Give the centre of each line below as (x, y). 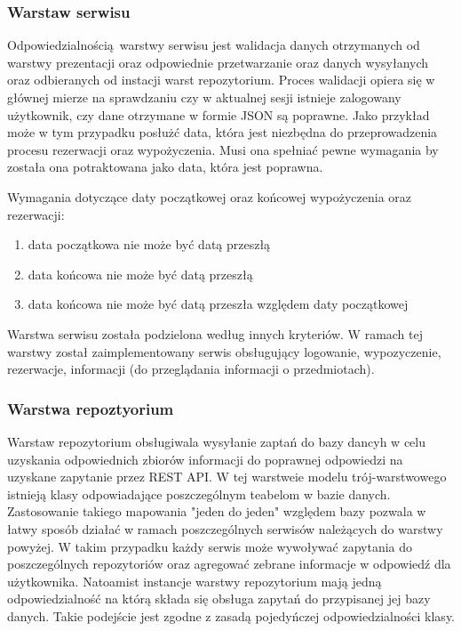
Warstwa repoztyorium (91, 408)
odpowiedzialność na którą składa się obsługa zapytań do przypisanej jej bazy (219, 599)
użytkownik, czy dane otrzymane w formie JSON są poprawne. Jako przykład (219, 114)
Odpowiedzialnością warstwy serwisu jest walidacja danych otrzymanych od (214, 45)
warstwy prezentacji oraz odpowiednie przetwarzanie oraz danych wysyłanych (218, 62)
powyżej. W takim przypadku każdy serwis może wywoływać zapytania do (210, 546)
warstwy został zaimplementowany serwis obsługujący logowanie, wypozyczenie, (224, 351)
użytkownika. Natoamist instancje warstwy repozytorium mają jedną (195, 581)
